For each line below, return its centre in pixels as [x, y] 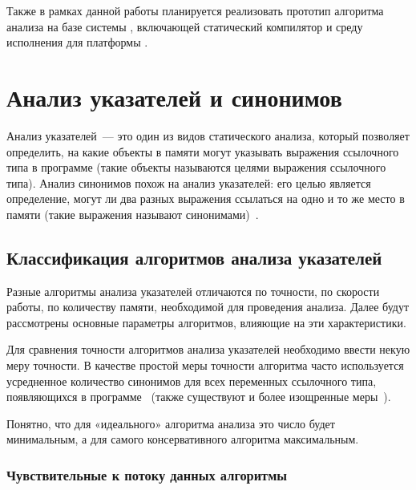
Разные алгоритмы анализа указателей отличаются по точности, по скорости [193, 291]
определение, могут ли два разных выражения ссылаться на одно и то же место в [206, 198]
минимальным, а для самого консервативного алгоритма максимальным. [183, 439]
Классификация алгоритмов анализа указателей [194, 257]
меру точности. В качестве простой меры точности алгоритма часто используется [205, 365]
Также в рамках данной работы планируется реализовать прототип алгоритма [195, 10]
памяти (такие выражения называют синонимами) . [133, 214]
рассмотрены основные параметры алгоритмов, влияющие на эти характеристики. [206, 322]
